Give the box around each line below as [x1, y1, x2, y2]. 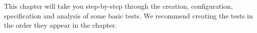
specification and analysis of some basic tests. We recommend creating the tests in [4, 10, 253, 20]
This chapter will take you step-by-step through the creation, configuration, [4, 1, 233, 11]
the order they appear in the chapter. [4, 20, 117, 30]
